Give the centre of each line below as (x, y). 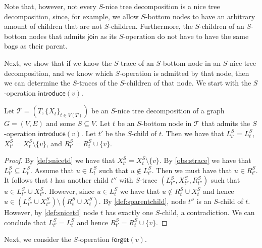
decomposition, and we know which (59, 73)
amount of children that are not (53, 26)
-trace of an (136, 63)
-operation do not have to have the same (186, 36)
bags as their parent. (36, 46)
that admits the (226, 123)
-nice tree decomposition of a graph (170, 111)
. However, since (69, 191)
